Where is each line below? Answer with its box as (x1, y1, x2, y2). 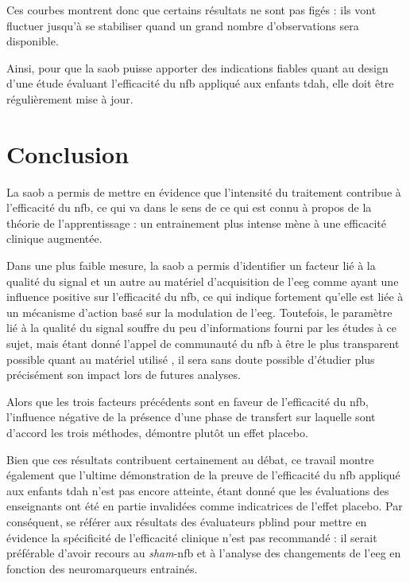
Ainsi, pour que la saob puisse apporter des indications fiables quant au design (6, 59, 389, 76)
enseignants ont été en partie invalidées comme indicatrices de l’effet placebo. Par (6, 498, 403, 514)
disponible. (6, 33, 59, 49)
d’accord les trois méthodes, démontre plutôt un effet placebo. (6, 424, 308, 440)
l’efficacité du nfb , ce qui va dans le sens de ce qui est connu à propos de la (6, 199, 372, 216)
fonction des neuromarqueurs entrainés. (6, 560, 198, 576)
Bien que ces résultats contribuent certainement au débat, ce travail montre (6, 451, 374, 467)
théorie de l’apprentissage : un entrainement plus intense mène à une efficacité (6, 214, 386, 231)
